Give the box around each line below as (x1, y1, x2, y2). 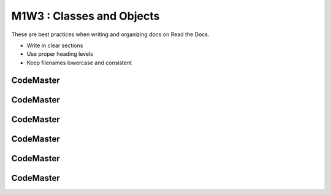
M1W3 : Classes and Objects (11, 9, 160, 23)
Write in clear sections (26, 42, 83, 49)
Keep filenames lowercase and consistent (26, 59, 132, 66)
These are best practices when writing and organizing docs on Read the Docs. (11, 31, 210, 38)
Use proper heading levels (26, 50, 93, 58)
